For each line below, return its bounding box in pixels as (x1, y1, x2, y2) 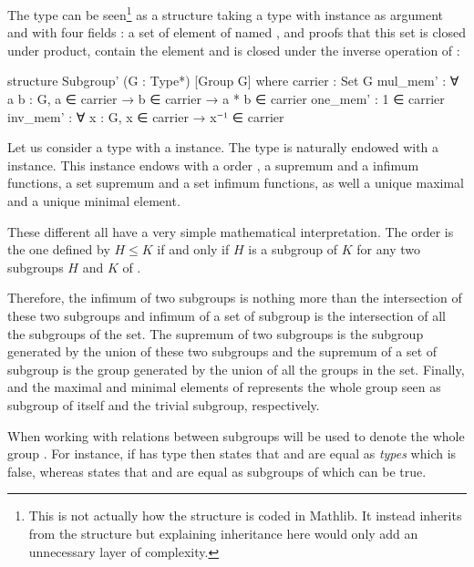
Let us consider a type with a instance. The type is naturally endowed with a (7, 138, 439, 157)
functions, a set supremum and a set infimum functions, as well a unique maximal (7, 173, 464, 192)
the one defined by (7, 240, 110, 259)
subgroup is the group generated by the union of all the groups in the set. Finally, (7, 359, 465, 378)
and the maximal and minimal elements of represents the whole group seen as (7, 377, 441, 397)
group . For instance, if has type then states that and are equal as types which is (7, 444, 457, 463)
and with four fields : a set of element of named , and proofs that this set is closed (7, 23, 467, 42)
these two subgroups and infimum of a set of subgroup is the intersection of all (7, 305, 446, 325)
